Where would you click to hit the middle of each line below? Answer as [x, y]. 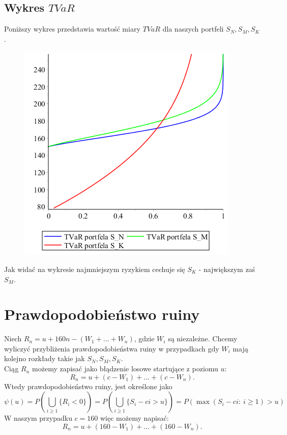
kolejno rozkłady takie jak [45, 358]
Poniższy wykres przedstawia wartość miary [72, 29]
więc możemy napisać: [134, 418]
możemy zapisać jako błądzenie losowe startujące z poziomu [125, 369]
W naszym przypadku [38, 418]
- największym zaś [227, 269]
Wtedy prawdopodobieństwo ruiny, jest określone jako [88, 386]
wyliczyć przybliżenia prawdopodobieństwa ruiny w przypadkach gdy [112, 348]
